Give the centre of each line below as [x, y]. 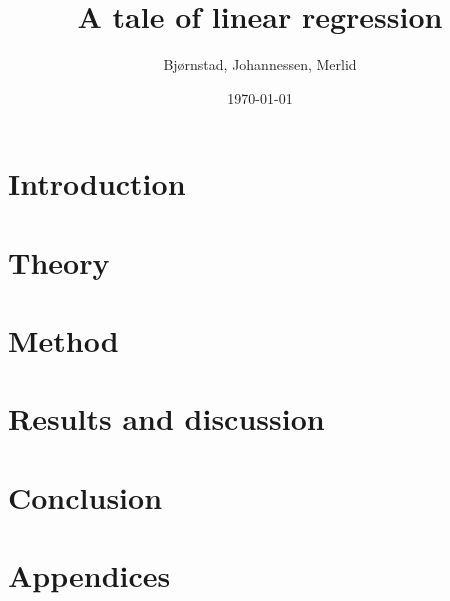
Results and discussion [166, 418]
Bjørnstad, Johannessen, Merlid [260, 64]
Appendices [89, 575]
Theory [59, 261]
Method [63, 340]
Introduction [97, 183]
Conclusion [85, 496]
